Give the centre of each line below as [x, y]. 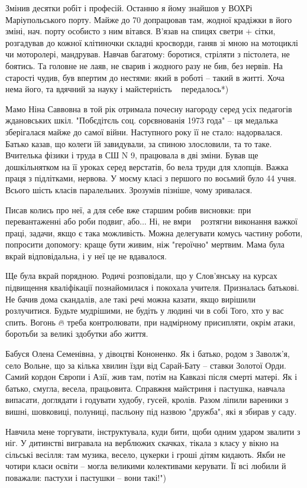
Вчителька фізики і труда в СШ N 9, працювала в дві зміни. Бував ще [132, 155]
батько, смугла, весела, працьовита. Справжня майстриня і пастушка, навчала [145, 388]
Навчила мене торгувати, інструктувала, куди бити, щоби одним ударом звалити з [153, 431]
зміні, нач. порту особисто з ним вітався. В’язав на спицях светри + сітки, [140, 31]
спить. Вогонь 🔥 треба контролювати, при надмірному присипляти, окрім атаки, [151, 322]
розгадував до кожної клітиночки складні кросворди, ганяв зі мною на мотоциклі [152, 42]
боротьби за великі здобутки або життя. [77, 334]
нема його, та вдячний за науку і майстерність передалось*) [117, 89]
